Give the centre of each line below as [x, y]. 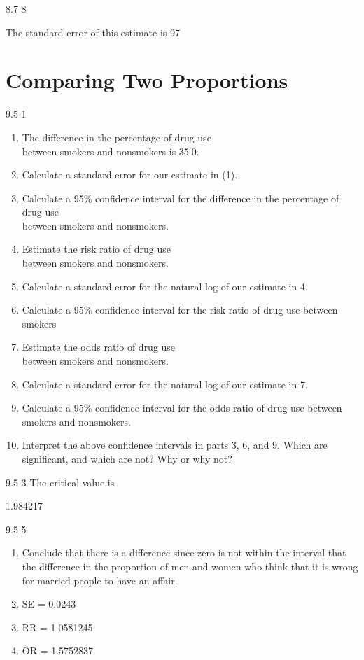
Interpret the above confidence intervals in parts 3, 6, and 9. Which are [175, 445]
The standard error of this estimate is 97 [93, 32]
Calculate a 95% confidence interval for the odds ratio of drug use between [182, 408]
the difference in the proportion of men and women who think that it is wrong [190, 566]
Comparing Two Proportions [147, 80]
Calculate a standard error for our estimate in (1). [130, 175]
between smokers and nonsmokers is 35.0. [111, 151]
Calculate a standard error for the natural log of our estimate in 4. [165, 286]
